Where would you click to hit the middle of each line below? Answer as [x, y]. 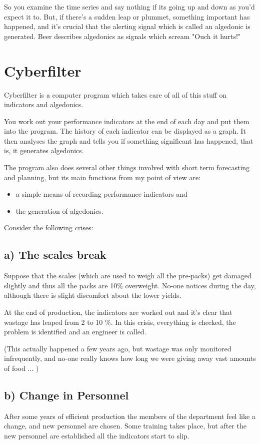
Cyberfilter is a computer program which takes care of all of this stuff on [115, 94]
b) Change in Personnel [66, 395]
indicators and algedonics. [44, 104]
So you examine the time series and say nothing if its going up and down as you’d [129, 7]
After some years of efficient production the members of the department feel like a [130, 416]
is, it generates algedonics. [44, 150]
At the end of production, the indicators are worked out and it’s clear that [118, 312]
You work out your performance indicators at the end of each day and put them [127, 121]
